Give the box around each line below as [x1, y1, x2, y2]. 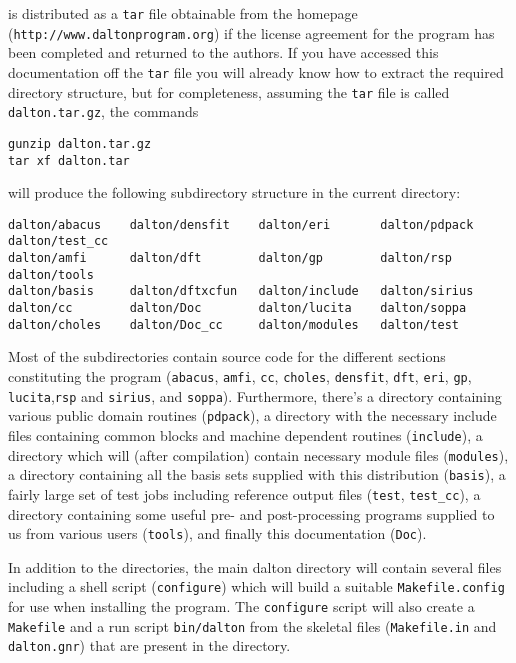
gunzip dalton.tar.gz [8, 136, 152, 151]
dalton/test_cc [8, 234, 109, 249]
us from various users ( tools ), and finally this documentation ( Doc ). [8, 523, 427, 544]
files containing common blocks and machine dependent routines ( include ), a [8, 424, 483, 445]
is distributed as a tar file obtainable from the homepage [8, 3, 358, 23]
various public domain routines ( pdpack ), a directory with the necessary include [8, 405, 497, 426]
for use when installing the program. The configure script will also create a [8, 596, 475, 617]
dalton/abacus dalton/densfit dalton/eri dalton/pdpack [8, 217, 474, 232]
